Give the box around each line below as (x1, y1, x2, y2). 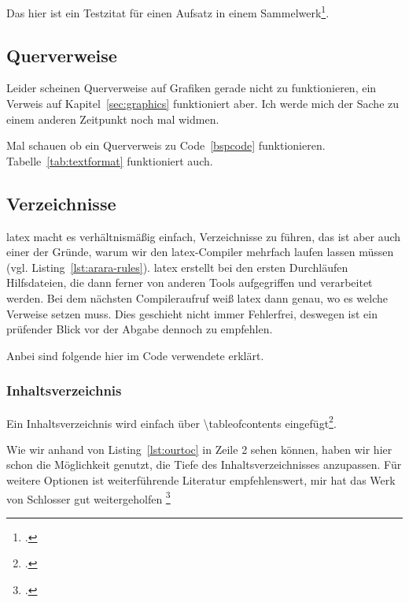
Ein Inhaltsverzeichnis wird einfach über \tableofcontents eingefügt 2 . (6, 412, 337, 431)
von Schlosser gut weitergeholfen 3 (6, 488, 171, 507)
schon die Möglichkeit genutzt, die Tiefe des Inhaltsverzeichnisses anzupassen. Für (6, 456, 402, 473)
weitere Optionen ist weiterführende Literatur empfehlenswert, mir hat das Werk (6, 472, 396, 489)
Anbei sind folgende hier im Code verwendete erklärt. (6, 347, 264, 363)
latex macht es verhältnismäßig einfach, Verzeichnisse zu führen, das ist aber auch (6, 228, 401, 244)
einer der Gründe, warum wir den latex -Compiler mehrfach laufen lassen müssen (6, 243, 394, 260)
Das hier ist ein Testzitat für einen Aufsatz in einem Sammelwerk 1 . (6, 2, 330, 20)
